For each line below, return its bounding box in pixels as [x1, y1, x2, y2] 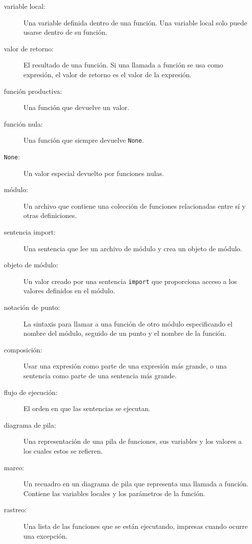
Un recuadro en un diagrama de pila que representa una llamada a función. [23, 479, 249, 489]
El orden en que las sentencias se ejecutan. [23, 403, 150, 413]
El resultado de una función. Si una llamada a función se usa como [23, 60, 223, 70]
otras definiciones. [23, 210, 77, 220]
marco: [4, 462, 24, 472]
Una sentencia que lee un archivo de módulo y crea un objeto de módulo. [23, 243, 242, 253]
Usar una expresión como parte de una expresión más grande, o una [23, 361, 227, 371]
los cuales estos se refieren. [23, 446, 103, 456]
